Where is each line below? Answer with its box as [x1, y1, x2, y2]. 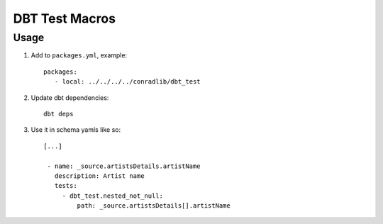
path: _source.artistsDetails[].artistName [77, 202, 231, 210]
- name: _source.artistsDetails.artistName [47, 162, 201, 170]
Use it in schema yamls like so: [30, 125, 121, 134]
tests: [54, 181, 77, 190]
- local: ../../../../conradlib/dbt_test [54, 78, 201, 86]
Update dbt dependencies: [30, 93, 109, 102]
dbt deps [43, 110, 74, 118]
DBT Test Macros [13, 11, 116, 26]
